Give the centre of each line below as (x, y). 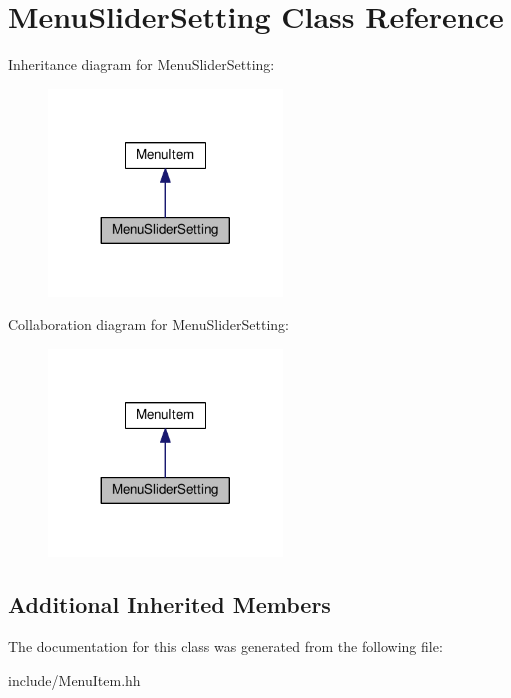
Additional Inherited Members (169, 604)
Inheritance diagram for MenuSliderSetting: (141, 64)
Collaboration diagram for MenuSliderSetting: (149, 324)
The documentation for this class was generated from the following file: (225, 646)
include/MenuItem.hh (74, 679)
